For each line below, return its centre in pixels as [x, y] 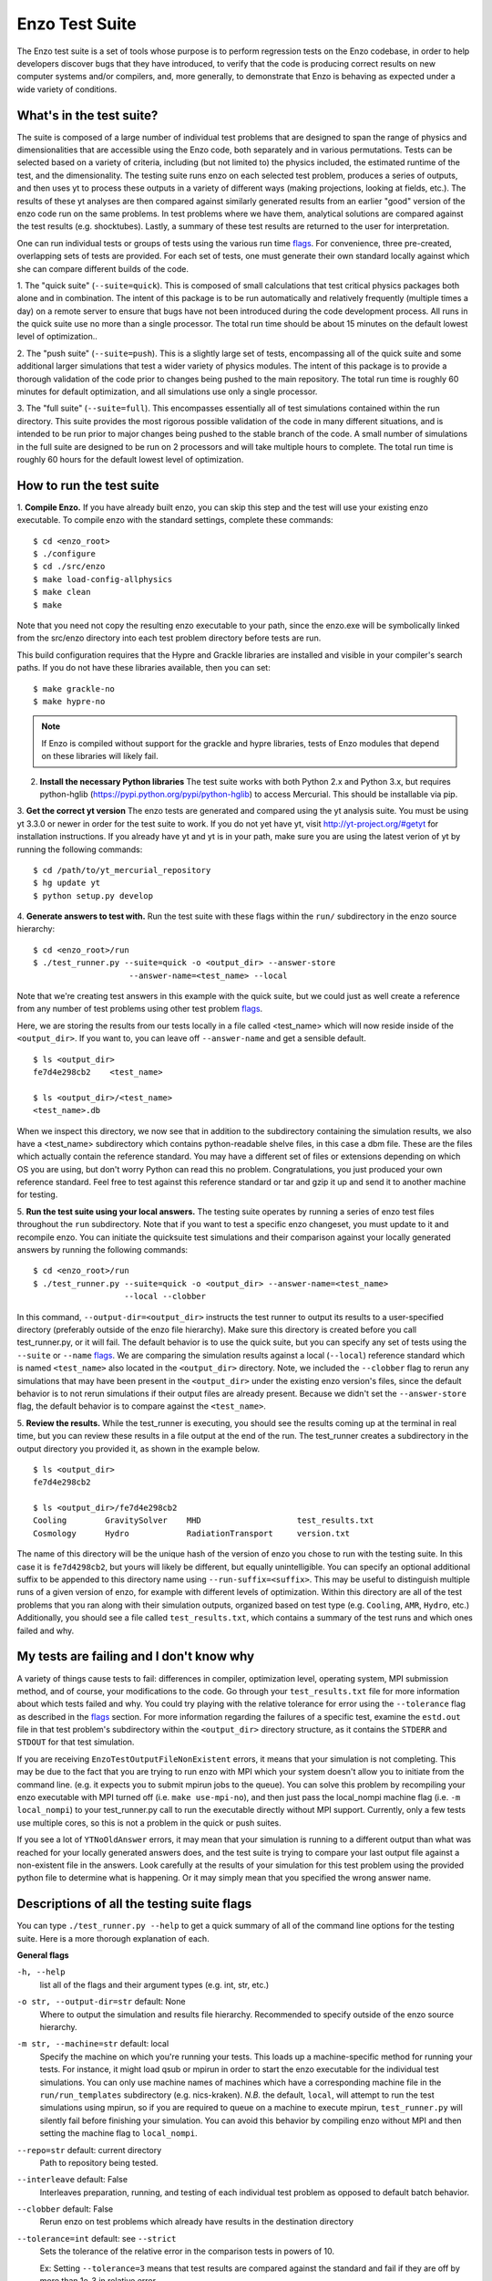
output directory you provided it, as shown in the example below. [138, 1448]
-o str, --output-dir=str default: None [101, 2002]
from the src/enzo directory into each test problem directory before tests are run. [169, 638]
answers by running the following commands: [102, 1250]
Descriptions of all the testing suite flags [134, 1904]
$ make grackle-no [74, 688]
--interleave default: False [72, 2180]
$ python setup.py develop [93, 896]
